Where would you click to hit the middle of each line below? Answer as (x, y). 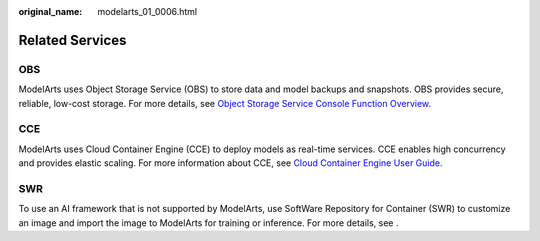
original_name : (50, 11)
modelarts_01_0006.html (147, 11)
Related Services (72, 40)
